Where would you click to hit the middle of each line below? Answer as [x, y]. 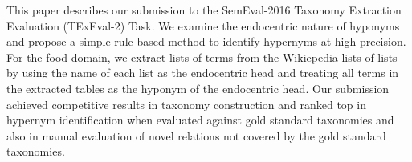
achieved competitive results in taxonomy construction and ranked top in [186, 104]
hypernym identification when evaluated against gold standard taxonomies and [200, 120]
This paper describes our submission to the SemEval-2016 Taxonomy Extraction [204, 10]
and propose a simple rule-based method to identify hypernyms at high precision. [206, 41]
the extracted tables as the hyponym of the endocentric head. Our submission [198, 88]
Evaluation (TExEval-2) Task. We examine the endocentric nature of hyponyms [203, 25]
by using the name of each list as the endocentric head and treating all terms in [203, 73]
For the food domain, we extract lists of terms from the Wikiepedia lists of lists [202, 57]
